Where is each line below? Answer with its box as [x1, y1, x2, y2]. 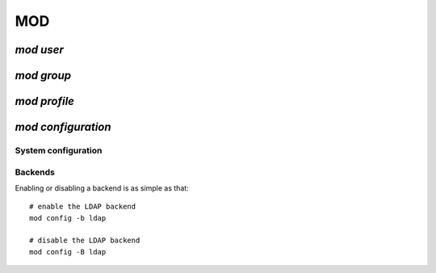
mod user [15, 43, 65, 57]
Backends [15, 166, 56, 178]
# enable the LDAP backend [29, 202, 136, 212]
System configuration [15, 145, 103, 156]
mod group [15, 69, 72, 82]
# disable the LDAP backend [29, 236, 140, 246]
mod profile [15, 94, 74, 108]
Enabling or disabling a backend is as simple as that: [15, 183, 189, 193]
